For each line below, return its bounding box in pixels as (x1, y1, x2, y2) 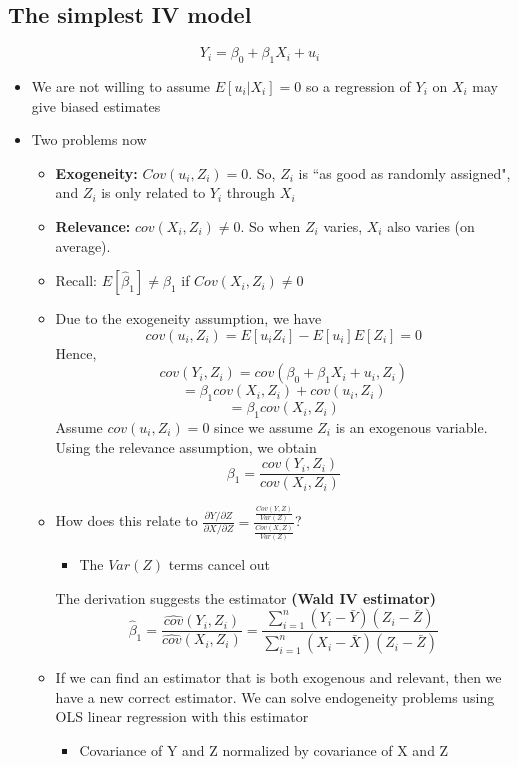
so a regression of (305, 76, 411, 96)
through (226, 182, 276, 203)
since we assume (214, 416, 313, 437)
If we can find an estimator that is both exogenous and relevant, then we (55, 667, 502, 688)
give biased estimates (31, 95, 161, 116)
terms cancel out (168, 554, 270, 575)
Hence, (55, 342, 97, 363)
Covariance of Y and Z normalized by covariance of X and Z (79, 739, 449, 760)
